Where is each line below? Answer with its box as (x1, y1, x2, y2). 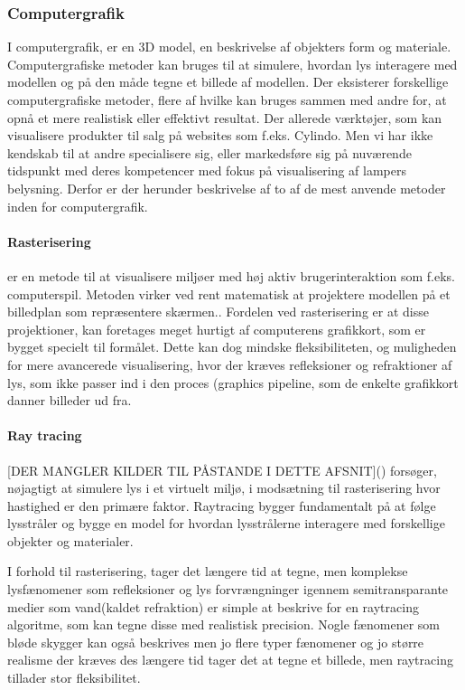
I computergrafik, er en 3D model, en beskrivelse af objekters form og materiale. (7, 37, 451, 56)
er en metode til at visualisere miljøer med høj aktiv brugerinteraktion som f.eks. (7, 266, 455, 285)
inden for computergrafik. (7, 196, 148, 215)
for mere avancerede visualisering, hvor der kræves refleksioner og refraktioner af (7, 354, 452, 373)
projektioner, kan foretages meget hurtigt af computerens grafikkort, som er (7, 319, 426, 338)
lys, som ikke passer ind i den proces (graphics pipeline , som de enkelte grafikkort (7, 373, 459, 392)
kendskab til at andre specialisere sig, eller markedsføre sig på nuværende (7, 143, 412, 162)
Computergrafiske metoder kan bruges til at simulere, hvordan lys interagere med (7, 54, 458, 73)
